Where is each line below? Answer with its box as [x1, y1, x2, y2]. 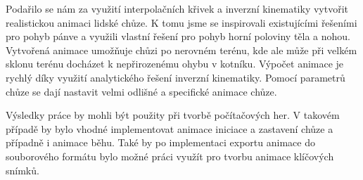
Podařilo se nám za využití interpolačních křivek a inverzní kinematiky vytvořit [6, 1, 349, 15]
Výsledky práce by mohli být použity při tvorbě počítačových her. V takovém [6, 108, 340, 122]
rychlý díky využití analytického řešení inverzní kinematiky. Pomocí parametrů [6, 70, 345, 84]
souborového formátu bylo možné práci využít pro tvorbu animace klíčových [6, 148, 334, 163]
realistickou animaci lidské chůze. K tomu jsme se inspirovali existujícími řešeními [6, 15, 357, 30]
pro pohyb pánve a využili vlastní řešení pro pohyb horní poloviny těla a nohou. [6, 29, 351, 44]
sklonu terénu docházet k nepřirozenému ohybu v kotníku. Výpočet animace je [6, 56, 344, 71]
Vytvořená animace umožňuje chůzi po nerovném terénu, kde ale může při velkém [6, 42, 357, 57]
